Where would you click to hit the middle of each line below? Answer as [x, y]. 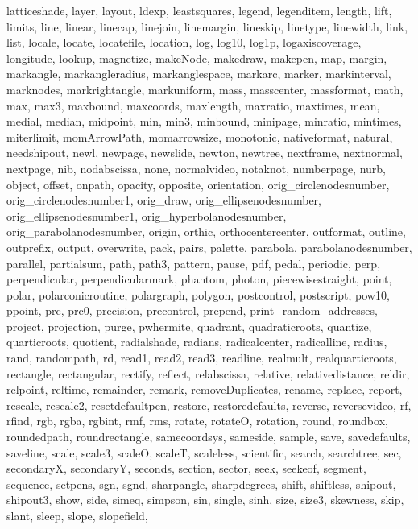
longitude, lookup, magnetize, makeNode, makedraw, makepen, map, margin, [197, 58]
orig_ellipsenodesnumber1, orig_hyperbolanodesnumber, [147, 215]
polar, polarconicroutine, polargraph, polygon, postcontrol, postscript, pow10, [198, 294]
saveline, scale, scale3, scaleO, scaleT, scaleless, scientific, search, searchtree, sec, [204, 452]
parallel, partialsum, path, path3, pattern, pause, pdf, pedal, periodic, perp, [194, 263]
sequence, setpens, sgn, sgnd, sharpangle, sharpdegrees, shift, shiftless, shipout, [201, 484]
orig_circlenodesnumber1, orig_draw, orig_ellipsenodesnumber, [164, 200]
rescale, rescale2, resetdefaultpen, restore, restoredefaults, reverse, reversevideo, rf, [209, 405]
